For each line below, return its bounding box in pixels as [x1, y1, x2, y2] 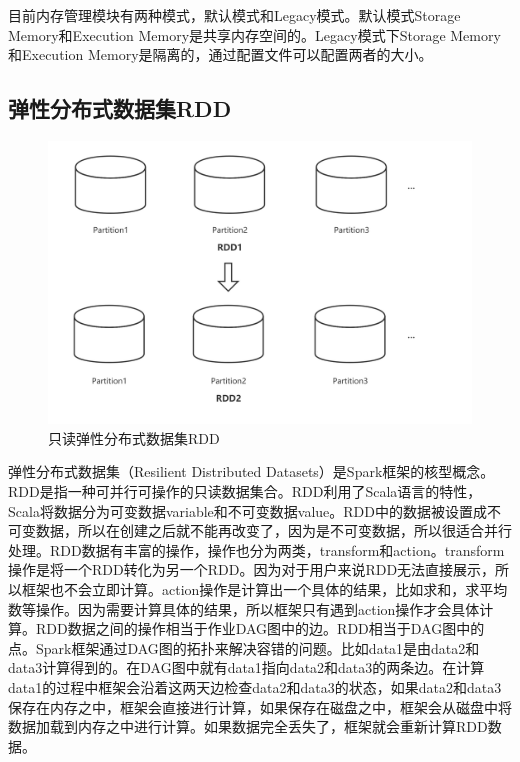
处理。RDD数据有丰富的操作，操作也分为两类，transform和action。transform [8, 539, 505, 560]
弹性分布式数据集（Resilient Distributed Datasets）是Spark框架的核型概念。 [8, 461, 495, 482]
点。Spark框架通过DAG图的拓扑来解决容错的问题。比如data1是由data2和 [8, 637, 480, 658]
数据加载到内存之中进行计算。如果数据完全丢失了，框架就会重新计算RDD [8, 716, 488, 737]
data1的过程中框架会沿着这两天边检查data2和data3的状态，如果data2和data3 [8, 676, 502, 697]
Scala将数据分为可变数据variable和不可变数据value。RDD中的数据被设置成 [8, 500, 487, 521]
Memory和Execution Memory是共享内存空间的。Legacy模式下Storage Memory [8, 24, 501, 45]
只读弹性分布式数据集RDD [48, 427, 220, 448]
